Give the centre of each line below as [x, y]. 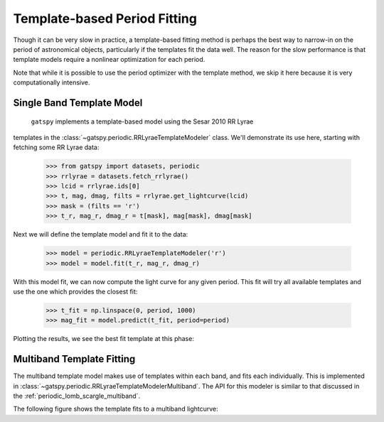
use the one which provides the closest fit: [75, 291]
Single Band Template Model [78, 103]
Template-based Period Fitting [105, 18]
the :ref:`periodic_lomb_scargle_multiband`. [77, 396]
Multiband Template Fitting [74, 359]
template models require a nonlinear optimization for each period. [109, 60]
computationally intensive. [52, 82]
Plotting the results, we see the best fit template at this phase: [104, 339]
